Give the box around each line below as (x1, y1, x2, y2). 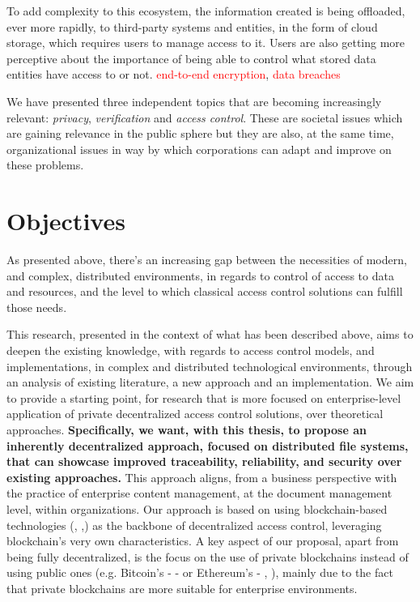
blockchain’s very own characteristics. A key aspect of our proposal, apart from (6, 532, 399, 549)
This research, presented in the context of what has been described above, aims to (6, 326, 414, 343)
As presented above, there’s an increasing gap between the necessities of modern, (6, 251, 407, 268)
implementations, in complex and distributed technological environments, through (6, 357, 413, 374)
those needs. (6, 298, 67, 315)
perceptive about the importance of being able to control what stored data (6, 49, 376, 66)
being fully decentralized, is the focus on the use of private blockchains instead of (6, 548, 409, 565)
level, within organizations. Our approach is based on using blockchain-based (6, 500, 388, 517)
